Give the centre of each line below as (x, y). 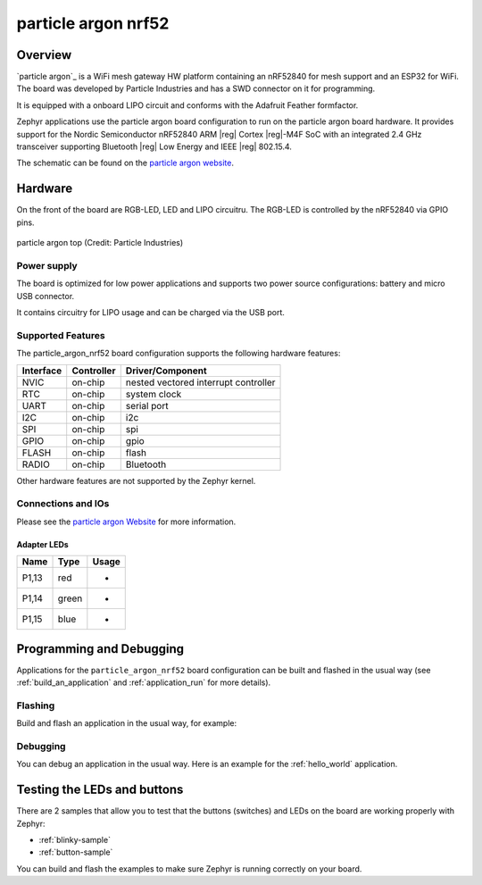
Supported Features (61, 335)
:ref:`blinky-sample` (75, 839)
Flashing (36, 705)
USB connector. (46, 296)
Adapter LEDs (42, 544)
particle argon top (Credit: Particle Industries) (100, 243)
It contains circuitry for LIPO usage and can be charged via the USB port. (150, 313)
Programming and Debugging (100, 649)
